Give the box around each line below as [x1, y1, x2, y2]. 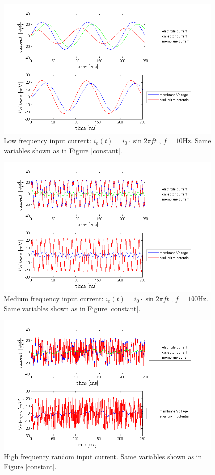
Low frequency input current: [4, 135, 91, 145]
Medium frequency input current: [4, 294, 104, 304]
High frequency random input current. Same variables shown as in [4, 452, 202, 462]
